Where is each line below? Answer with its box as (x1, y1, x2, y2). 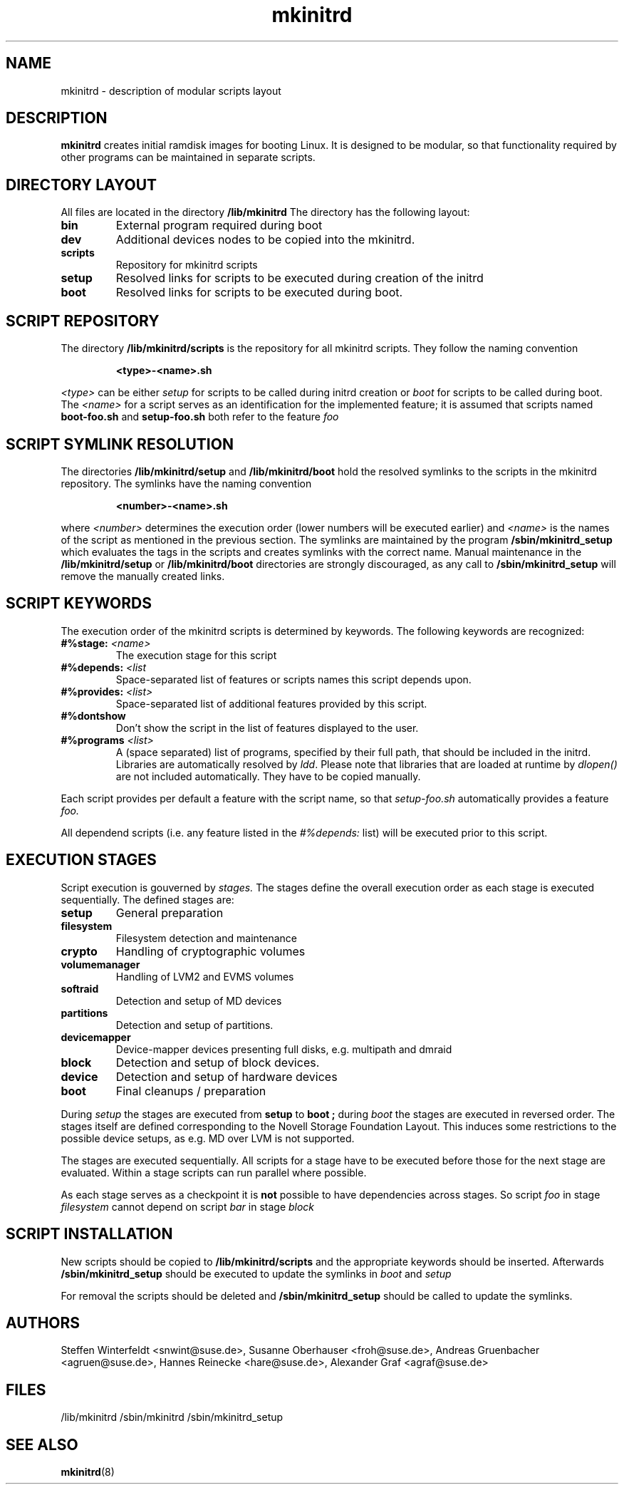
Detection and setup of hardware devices (115, 1069, 338, 1084)
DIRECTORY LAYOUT (6, 175, 157, 194)
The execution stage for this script (115, 648, 277, 661)
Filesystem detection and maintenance (115, 931, 297, 944)
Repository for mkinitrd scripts (115, 259, 258, 271)
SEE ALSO (6, 1435, 78, 1454)
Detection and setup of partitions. (115, 1018, 274, 1031)
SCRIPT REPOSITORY (6, 311, 160, 330)
